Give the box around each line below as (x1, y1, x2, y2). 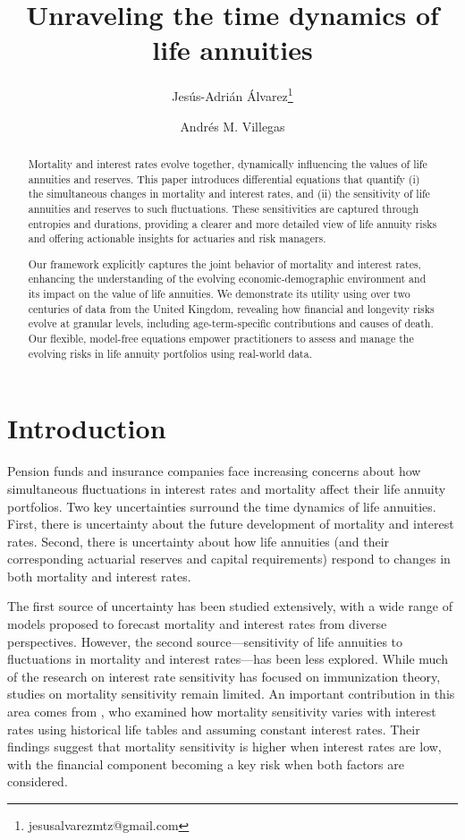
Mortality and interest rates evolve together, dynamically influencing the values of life (28, 156, 427, 171)
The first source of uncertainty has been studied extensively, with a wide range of (7, 597, 452, 615)
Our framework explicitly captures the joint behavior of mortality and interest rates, (28, 256, 421, 271)
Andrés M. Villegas (180, 116, 285, 135)
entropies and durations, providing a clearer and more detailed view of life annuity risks (28, 216, 437, 231)
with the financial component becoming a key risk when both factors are (7, 754, 404, 773)
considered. (7, 772, 68, 791)
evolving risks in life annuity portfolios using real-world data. (28, 345, 312, 361)
